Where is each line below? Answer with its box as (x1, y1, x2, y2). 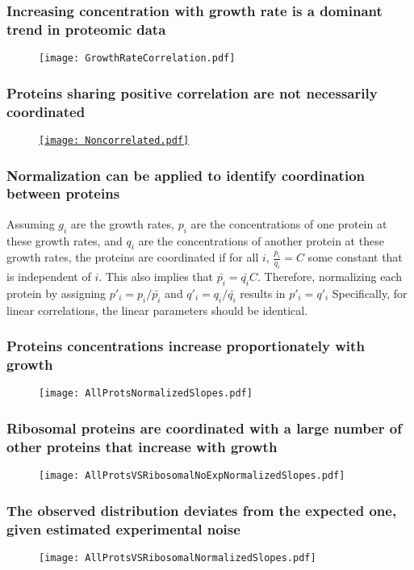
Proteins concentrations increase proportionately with (6, 336, 365, 356)
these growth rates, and (6, 232, 123, 249)
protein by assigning (6, 284, 107, 301)
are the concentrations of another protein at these (138, 232, 384, 249)
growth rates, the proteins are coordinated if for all (6, 249, 259, 266)
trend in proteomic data (6, 19, 166, 39)
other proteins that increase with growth (6, 436, 278, 456)
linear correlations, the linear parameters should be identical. (6, 301, 308, 318)
